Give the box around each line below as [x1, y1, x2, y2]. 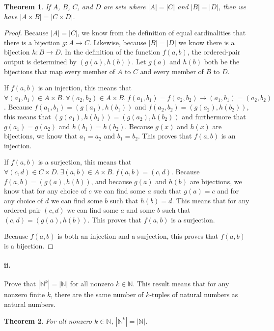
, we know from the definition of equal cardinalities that [77, 28, 246, 38]
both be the [204, 56, 240, 66]
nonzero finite [4, 289, 45, 300]
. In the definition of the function [60, 47, 161, 57]
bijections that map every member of [4, 66, 115, 76]
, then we [218, 1, 247, 11]
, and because [91, 176, 132, 186]
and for [217, 186, 239, 196]
